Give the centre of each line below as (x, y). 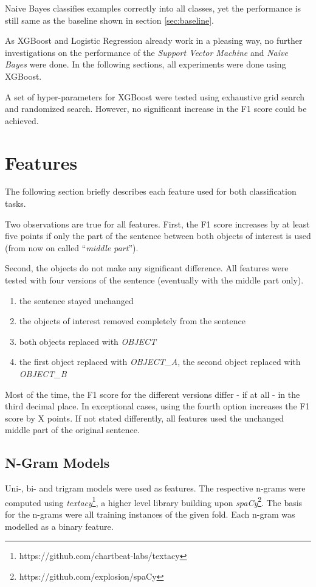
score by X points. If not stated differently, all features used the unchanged (145, 418)
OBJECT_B (43, 373)
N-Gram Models (57, 463)
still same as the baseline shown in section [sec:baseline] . (109, 20)
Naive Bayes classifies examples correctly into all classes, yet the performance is (153, 8)
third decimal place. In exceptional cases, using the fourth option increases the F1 (157, 406)
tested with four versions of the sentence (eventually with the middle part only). (154, 280)
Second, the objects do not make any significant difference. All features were (147, 268)
